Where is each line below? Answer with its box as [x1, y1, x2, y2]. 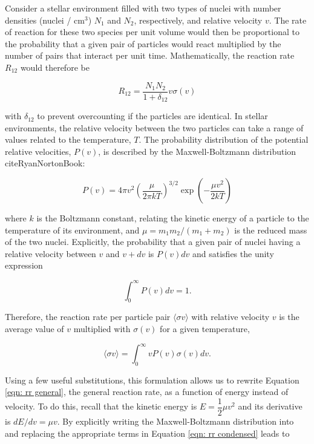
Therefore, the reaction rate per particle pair [5, 310, 171, 323]
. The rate [269, 13, 307, 26]
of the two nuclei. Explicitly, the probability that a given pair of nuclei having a [5, 235, 301, 248]
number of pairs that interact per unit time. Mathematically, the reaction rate [5, 49, 295, 62]
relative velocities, [5, 145, 71, 157]
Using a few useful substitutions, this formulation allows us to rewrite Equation [5, 373, 299, 386]
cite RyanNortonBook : [5, 157, 85, 169]
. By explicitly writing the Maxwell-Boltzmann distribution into [57, 415, 294, 428]
